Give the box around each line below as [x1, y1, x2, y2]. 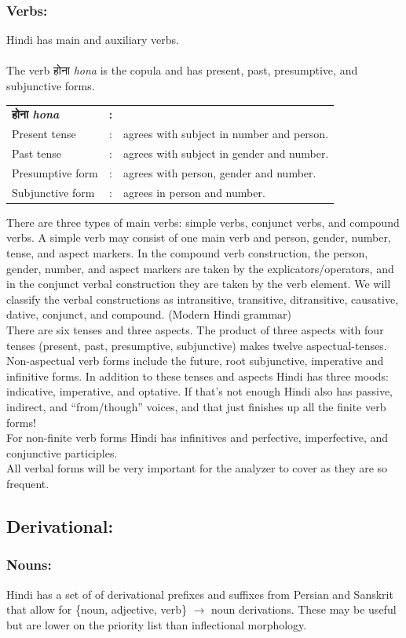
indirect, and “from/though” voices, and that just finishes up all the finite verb [6, 398, 386, 414]
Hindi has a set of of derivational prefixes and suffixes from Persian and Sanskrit [6, 585, 393, 602]
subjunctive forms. [6, 78, 95, 93]
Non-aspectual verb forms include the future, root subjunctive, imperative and [6, 352, 384, 369]
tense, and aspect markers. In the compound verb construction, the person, [6, 245, 368, 261]
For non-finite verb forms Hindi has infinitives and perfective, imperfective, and [6, 429, 389, 446]
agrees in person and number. [123, 184, 265, 200]
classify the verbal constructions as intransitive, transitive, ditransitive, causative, [6, 290, 399, 307]
